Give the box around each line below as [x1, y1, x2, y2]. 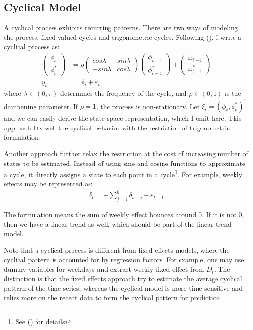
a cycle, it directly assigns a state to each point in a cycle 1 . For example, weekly [4, 168, 243, 179]
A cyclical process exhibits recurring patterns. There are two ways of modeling [4, 22, 238, 33]
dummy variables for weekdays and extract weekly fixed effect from [4, 264, 204, 274]
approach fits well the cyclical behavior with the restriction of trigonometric [4, 122, 230, 132]
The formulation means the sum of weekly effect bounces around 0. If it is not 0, [4, 209, 244, 220]
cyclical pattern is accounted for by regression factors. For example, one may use [4, 254, 244, 264]
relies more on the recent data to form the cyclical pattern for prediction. [4, 293, 222, 303]
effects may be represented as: [4, 179, 93, 189]
